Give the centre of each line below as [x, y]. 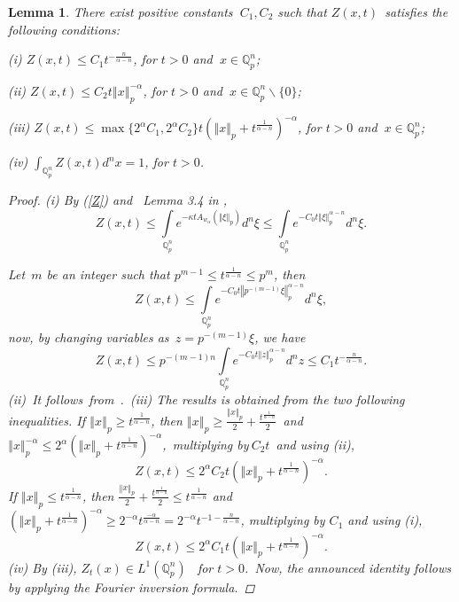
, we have [280, 337]
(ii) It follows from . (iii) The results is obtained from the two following [206, 399]
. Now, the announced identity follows [347, 567]
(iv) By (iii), [43, 567]
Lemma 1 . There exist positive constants [121, 12]
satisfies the [416, 12]
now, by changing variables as [89, 337]
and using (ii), [315, 445]
